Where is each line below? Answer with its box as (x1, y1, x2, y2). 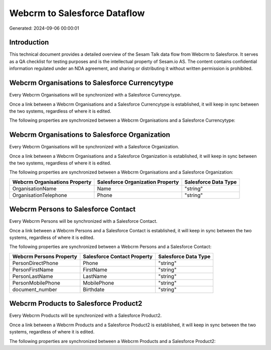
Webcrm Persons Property (12, 253, 77, 260)
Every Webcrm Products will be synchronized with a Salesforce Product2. (9, 312, 162, 319)
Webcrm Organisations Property (12, 179, 92, 186)
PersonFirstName (12, 266, 54, 273)
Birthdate (83, 286, 105, 293)
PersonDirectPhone (12, 259, 59, 267)
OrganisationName (12, 185, 57, 192)
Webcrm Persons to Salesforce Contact (9, 205, 136, 214)
